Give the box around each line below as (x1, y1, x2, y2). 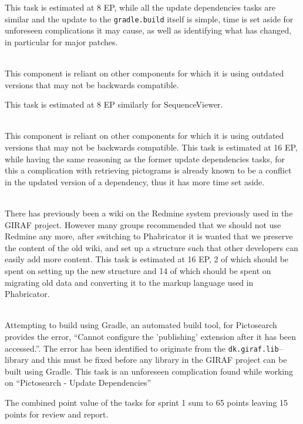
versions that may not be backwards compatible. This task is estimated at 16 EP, (5, 141, 298, 153)
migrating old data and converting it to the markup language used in (5, 276, 254, 288)
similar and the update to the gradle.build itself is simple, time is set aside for (5, 12, 294, 25)
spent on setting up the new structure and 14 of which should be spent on (5, 264, 271, 276)
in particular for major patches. (5, 35, 118, 48)
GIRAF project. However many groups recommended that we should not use (5, 218, 281, 231)
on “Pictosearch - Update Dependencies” (5, 376, 151, 389)
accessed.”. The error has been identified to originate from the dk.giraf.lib (5, 342, 279, 354)
